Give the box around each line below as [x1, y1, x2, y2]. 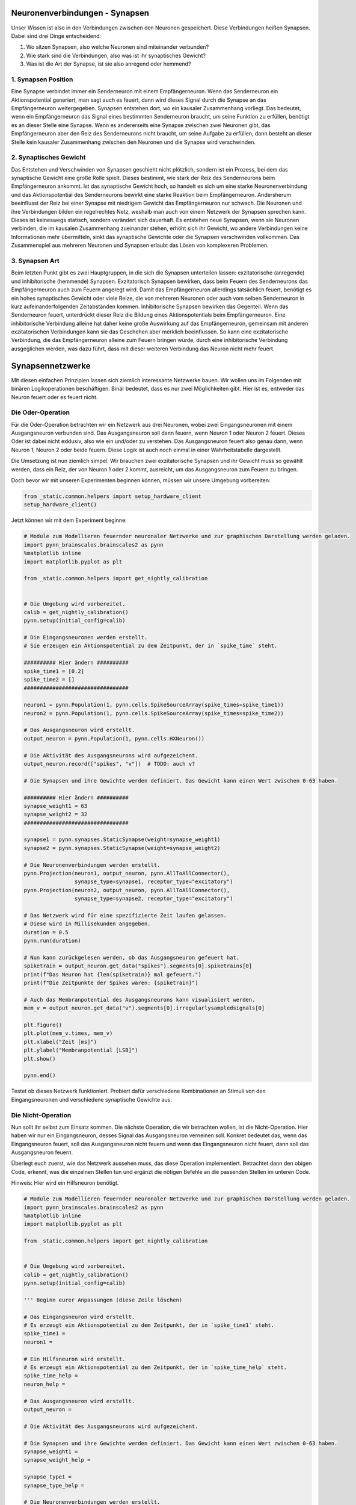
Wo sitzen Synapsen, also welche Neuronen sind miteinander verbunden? [26, 43, 209, 51]
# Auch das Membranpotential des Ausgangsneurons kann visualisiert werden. [23, 996, 256, 1003]
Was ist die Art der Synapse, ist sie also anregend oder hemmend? [26, 60, 191, 67]
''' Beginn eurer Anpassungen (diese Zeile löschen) [23, 1296, 183, 1303]
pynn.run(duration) [23, 937, 81, 945]
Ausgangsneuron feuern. [11, 1149, 73, 1156]
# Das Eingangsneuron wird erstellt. [23, 1313, 135, 1320]
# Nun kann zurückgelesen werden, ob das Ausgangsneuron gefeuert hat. [23, 954, 240, 961]
